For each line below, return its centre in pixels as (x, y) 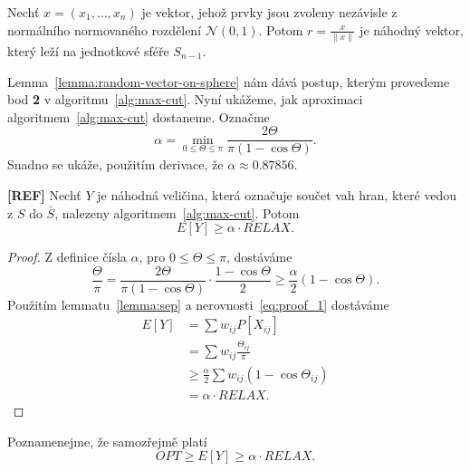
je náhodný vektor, (412, 29)
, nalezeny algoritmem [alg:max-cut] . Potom (177, 212)
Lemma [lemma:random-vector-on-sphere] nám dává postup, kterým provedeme (229, 81)
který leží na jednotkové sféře (88, 50)
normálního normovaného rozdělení (105, 29)
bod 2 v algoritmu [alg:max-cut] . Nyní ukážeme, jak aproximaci (185, 99)
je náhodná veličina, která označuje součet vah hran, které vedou (277, 194)
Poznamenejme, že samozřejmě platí (107, 441)
